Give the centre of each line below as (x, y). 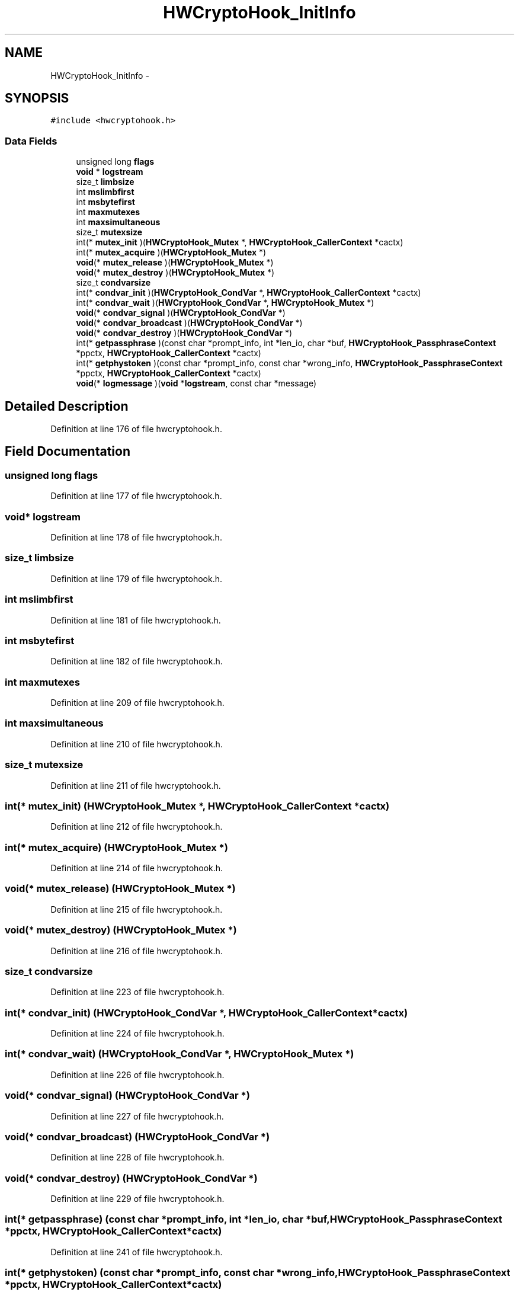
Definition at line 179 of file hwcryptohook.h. (137, 578)
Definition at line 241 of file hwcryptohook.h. (137, 1252)
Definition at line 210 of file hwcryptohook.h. (137, 744)
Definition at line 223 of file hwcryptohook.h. (137, 992)
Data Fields (31, 141)
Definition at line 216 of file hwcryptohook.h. (137, 951)
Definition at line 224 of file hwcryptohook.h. (137, 1033)
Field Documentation (68, 452)
